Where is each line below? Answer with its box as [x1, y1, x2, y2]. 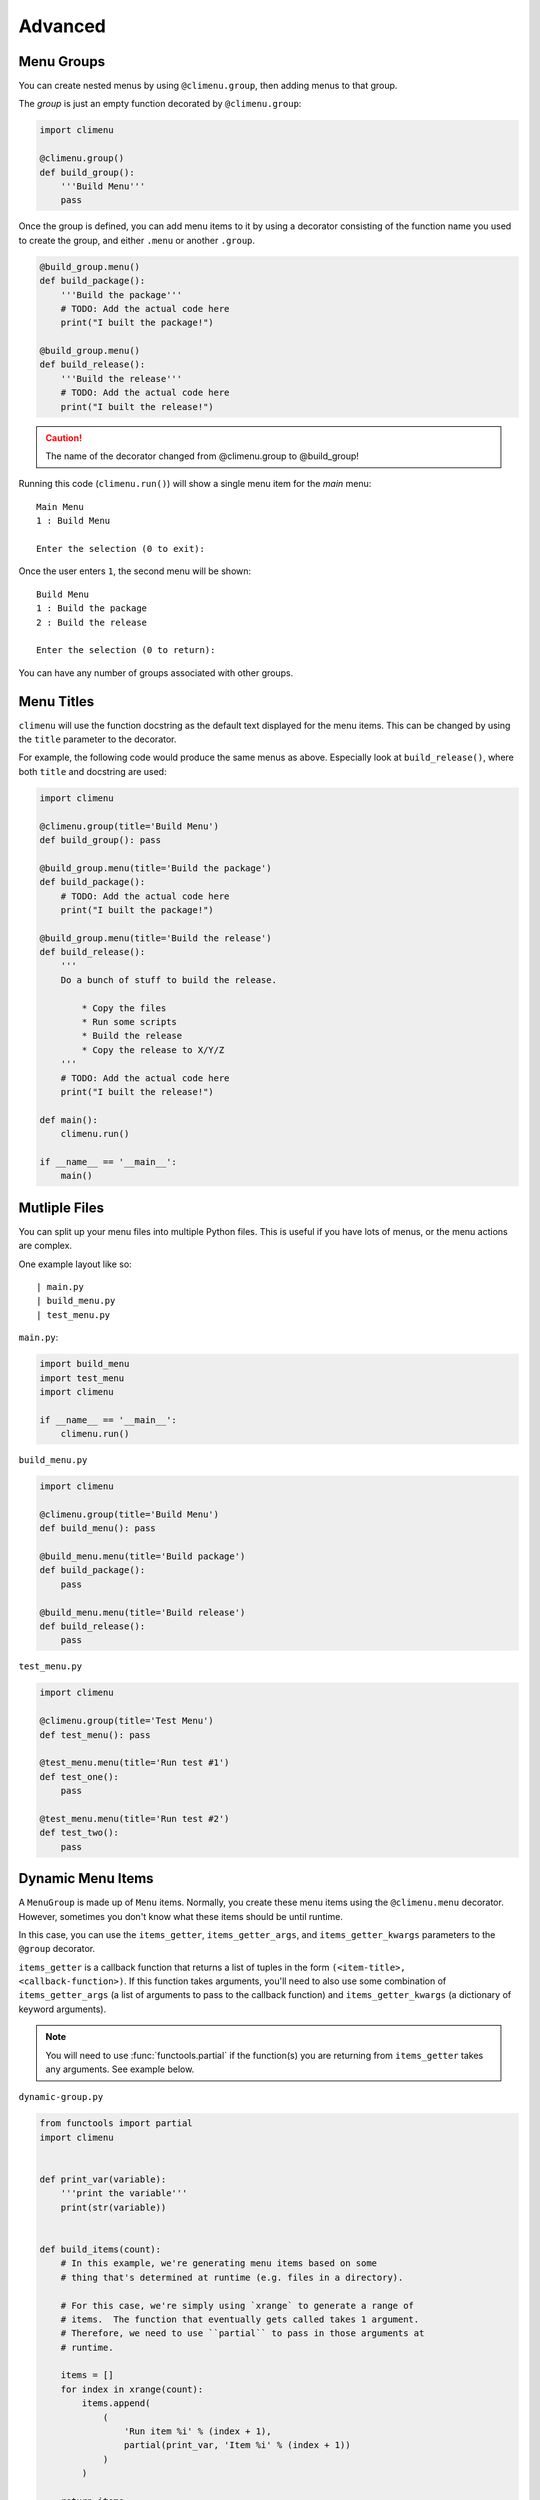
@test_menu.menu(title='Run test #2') [39, 1813, 230, 1824]
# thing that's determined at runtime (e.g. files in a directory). [60, 2271, 404, 2283]
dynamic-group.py [18, 2091, 104, 2103]
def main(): [39, 1114, 99, 1125]
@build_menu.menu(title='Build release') [39, 1606, 246, 1618]
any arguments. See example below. [45, 2063, 195, 2075]
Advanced [18, 15, 107, 37]
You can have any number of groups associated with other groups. [18, 666, 294, 679]
